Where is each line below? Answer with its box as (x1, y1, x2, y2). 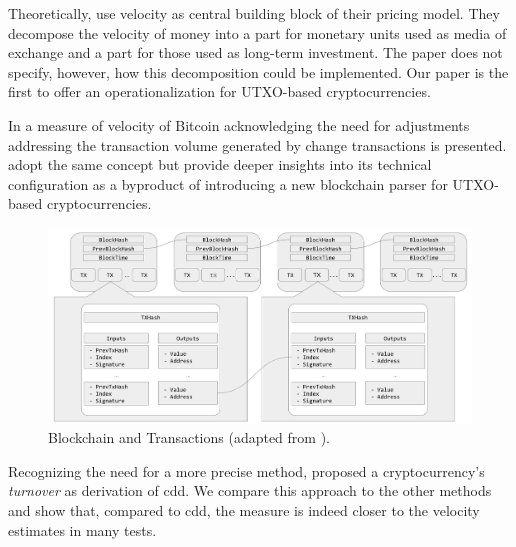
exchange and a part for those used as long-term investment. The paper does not (8, 42, 503, 63)
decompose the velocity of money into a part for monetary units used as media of (8, 22, 507, 43)
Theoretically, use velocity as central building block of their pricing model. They (8, 3, 500, 23)
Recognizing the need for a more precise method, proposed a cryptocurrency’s (8, 460, 485, 481)
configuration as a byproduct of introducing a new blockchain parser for (8, 173, 448, 194)
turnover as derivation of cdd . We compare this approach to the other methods (8, 480, 492, 501)
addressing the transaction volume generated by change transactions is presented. (8, 134, 507, 155)
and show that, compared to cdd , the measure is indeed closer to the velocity (8, 499, 480, 520)
